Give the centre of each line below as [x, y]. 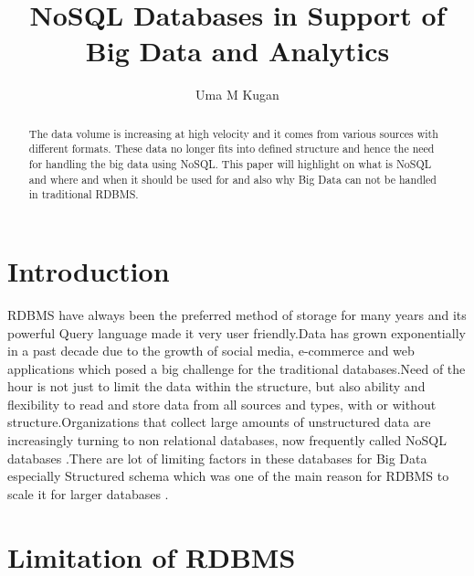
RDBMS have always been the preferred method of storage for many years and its [237, 314]
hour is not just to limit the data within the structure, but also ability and [216, 386]
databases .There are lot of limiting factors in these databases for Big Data [217, 458]
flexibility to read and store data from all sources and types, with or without [222, 404]
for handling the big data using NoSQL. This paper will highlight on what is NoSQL [230, 164]
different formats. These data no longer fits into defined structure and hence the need [232, 149]
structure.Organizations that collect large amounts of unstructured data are [219, 422]
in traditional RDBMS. [84, 194]
